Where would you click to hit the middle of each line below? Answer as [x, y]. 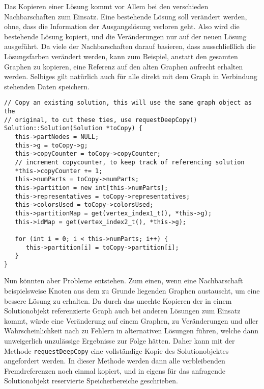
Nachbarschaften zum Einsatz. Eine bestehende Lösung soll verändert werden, [126, 16]
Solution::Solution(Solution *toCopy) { [74, 128]
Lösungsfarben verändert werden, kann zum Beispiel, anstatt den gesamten [121, 56]
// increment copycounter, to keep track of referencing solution [130, 162]
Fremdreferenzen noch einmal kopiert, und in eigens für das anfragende [115, 370]
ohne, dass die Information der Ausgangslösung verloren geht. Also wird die [122, 26]
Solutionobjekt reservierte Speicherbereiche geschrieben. [91, 381]
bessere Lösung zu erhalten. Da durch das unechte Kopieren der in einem [118, 300]
